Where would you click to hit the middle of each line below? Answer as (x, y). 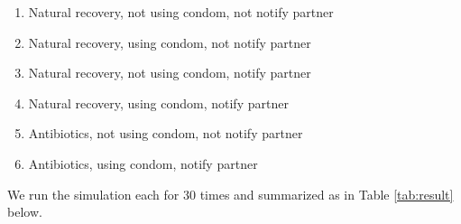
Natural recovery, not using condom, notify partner (170, 73)
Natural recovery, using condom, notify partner (158, 103)
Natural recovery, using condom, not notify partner (170, 42)
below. (25, 212)
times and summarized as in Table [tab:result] (327, 194)
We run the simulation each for (93, 194)
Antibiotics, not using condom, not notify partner (166, 133)
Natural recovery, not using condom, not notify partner (181, 12)
